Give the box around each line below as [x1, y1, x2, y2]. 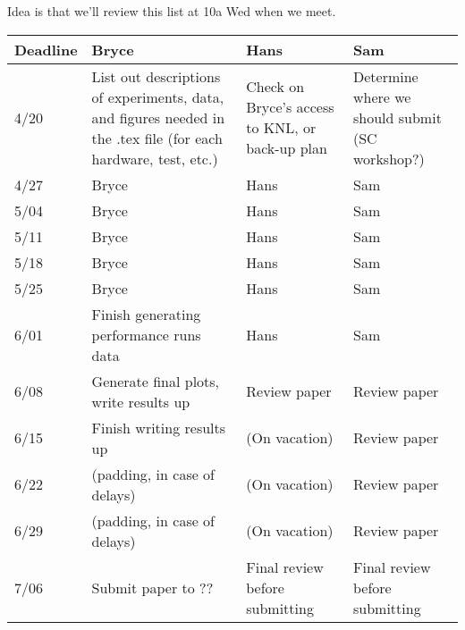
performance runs [91, 323, 201, 345]
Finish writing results [91, 416, 226, 438]
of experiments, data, [91, 86, 224, 107]
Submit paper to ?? [91, 576, 214, 598]
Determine [353, 65, 418, 87]
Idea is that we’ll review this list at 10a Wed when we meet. [7, 2, 336, 20]
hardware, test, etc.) [91, 147, 218, 169]
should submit [353, 106, 442, 128]
